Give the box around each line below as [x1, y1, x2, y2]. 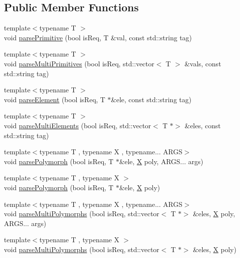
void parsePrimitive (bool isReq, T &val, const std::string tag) [4, 32, 192, 42]
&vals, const [184, 58, 221, 68]
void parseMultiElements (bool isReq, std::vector [4, 120, 151, 130]
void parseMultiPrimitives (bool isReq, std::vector [4, 58, 154, 68]
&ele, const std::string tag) [111, 94, 192, 104]
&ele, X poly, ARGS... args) [119, 156, 204, 166]
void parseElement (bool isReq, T [4, 94, 105, 104]
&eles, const [184, 120, 221, 130]
